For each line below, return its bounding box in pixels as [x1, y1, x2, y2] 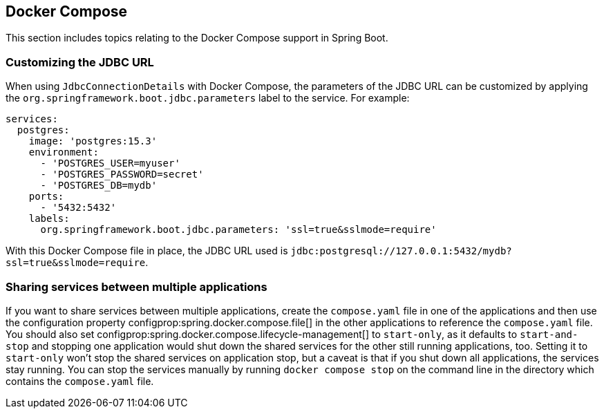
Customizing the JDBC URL [6, 55, 154, 69]
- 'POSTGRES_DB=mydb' [40, 180, 158, 191]
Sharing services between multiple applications [6, 279, 267, 294]
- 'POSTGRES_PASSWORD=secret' [40, 169, 204, 180]
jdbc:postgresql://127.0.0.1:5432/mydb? [290, 245, 512, 257]
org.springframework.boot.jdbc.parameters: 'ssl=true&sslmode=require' [40, 224, 437, 236]
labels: [28, 213, 70, 225]
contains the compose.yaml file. [6, 375, 154, 387]
